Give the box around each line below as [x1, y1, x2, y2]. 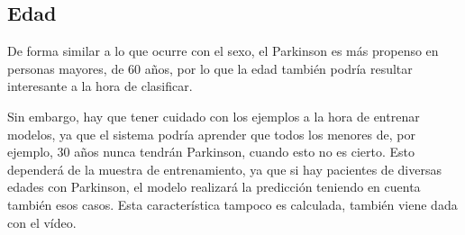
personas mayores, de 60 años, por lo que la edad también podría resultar [7, 59, 413, 77]
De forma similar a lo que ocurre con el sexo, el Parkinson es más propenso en [7, 41, 439, 60]
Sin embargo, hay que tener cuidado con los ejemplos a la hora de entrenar [7, 106, 420, 125]
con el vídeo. [7, 212, 77, 231]
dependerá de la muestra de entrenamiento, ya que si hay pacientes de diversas [7, 159, 442, 178]
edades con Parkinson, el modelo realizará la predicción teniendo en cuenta [7, 177, 421, 196]
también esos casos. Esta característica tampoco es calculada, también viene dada [7, 194, 458, 213]
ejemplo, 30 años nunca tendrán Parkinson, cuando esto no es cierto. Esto [7, 142, 415, 161]
